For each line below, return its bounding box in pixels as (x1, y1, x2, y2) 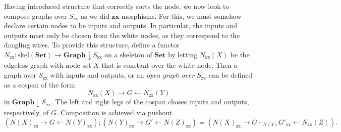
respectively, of (4, 107, 49, 117)
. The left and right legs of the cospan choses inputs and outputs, (51, 96, 249, 107)
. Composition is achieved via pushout (57, 107, 172, 117)
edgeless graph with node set (4, 60, 91, 70)
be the (230, 49, 250, 59)
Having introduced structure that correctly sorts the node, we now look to (4, 1, 229, 11)
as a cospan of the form (4, 79, 75, 89)
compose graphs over (4, 10, 67, 21)
